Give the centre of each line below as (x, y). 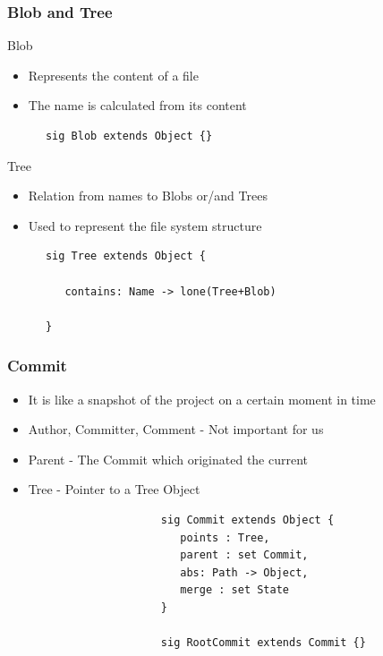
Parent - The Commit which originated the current (168, 459)
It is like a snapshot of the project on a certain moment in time (202, 399)
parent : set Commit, (244, 555)
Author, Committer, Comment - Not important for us (176, 429)
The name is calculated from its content (137, 105)
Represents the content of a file (113, 75)
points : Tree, (225, 537)
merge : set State (234, 590)
